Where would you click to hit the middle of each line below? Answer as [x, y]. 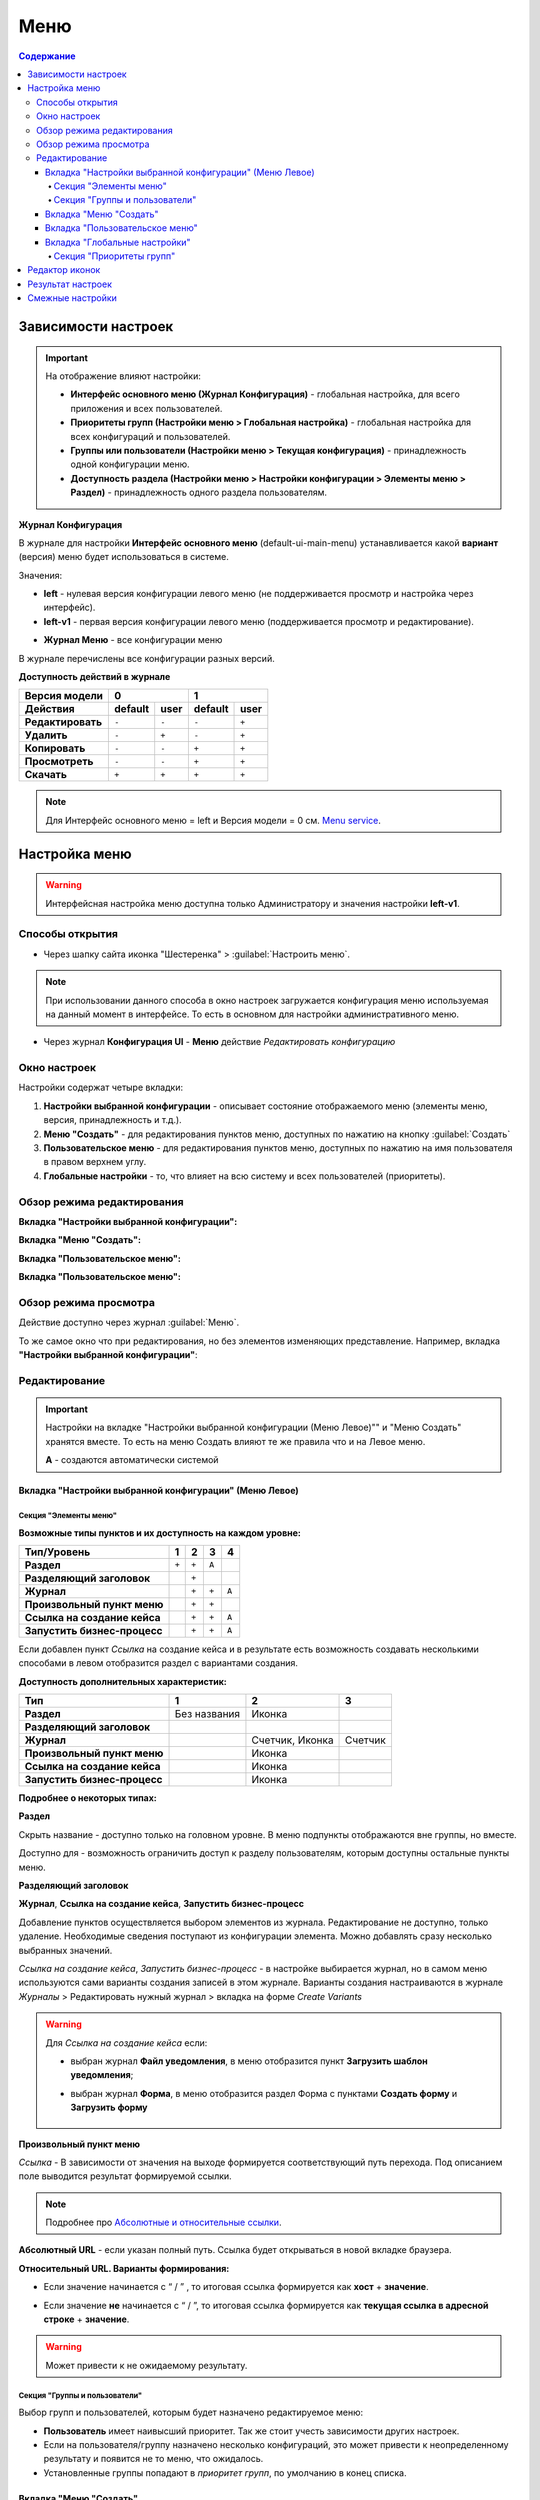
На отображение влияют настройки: [123, 376]
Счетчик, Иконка [292, 1740]
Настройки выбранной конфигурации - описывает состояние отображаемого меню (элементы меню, [266, 1106]
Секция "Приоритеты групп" [114, 256]
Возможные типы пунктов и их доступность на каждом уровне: [160, 1532]
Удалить [46, 735]
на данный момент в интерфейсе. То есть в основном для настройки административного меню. [252, 1014]
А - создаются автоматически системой [132, 1460]
